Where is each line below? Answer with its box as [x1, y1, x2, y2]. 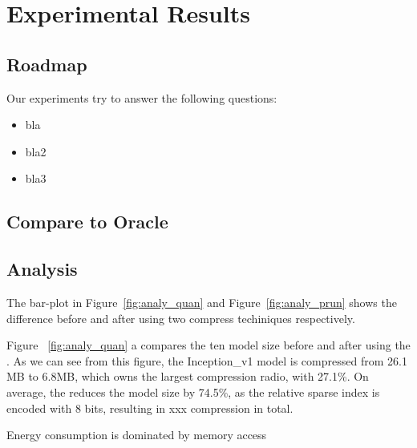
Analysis [6, 256, 78, 281]
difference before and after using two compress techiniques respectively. [6, 309, 355, 326]
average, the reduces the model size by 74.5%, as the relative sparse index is [6, 383, 380, 400]
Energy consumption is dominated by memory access [6, 426, 267, 443]
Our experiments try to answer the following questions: [6, 89, 277, 106]
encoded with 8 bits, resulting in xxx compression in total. [6, 399, 294, 416]
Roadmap [6, 51, 87, 76]
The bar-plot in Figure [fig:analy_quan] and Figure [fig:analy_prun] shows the [6, 293, 397, 310]
